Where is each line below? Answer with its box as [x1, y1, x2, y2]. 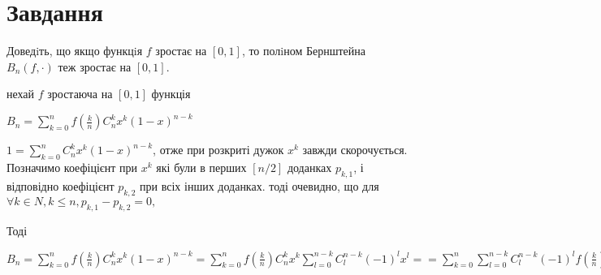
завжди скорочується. [302, 141, 408, 158]
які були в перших [156, 159, 247, 176]
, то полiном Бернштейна [241, 42, 366, 59]
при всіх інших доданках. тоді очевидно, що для [140, 178, 379, 194]
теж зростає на [58, 58, 132, 75]
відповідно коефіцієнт [6, 178, 115, 194]
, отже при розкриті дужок [153, 141, 284, 158]
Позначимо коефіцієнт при [6, 159, 138, 176]
